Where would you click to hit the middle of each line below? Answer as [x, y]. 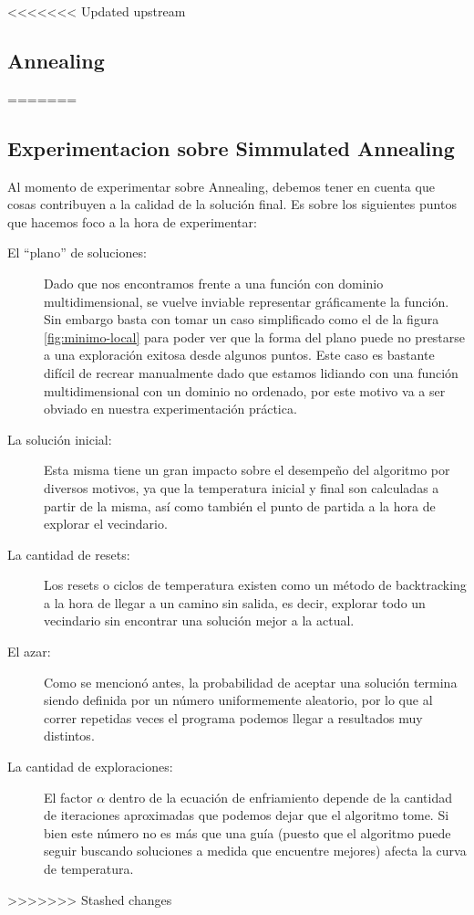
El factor [68, 797]
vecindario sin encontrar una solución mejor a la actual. [199, 621]
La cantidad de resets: [69, 554]
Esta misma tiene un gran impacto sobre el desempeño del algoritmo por [247, 470]
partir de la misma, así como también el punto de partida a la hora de [240, 505]
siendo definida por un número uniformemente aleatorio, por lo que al [238, 700]
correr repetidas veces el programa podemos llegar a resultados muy [233, 717]
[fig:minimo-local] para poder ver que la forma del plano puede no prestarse [255, 337]
